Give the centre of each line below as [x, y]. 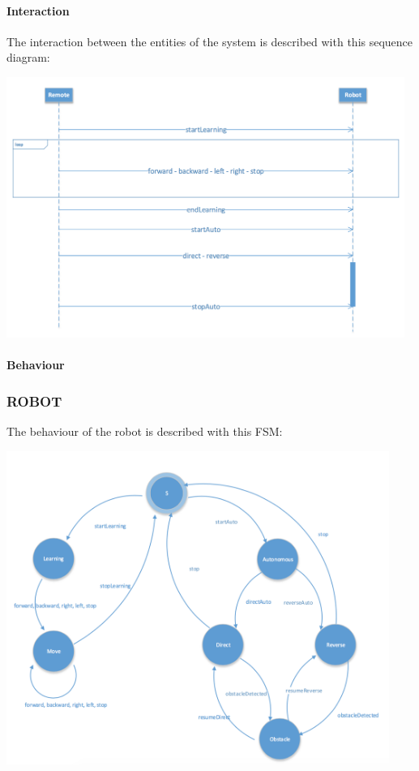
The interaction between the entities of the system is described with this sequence [210, 41]
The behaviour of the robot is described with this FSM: [145, 431]
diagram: [28, 57]
